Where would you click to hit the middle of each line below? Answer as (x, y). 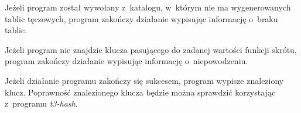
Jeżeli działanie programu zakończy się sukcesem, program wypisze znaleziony (144, 80)
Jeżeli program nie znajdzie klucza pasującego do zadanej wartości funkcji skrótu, (151, 49)
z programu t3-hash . (41, 103)
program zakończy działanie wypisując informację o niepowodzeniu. (126, 61)
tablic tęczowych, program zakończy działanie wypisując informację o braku (141, 18)
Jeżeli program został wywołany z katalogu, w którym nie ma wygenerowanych (148, 7)
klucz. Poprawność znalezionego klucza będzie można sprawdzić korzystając (140, 92)
